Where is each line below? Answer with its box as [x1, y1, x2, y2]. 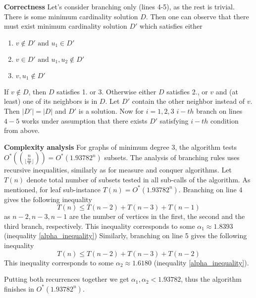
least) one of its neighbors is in [4, 96, 98, 106]
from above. [4, 125, 40, 135]
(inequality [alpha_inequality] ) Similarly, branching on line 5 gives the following [4, 230, 247, 241]
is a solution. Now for [78, 105, 144, 116]
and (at [215, 86, 238, 96]
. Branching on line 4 [178, 184, 243, 194]
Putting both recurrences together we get [4, 274, 129, 284]
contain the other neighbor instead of [132, 96, 245, 106]
